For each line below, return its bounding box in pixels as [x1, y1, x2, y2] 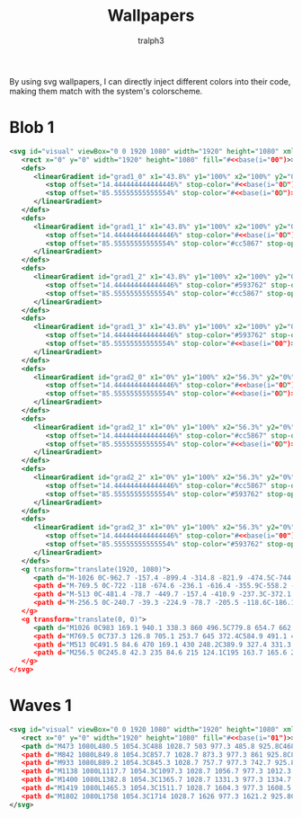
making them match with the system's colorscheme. [9, 85, 203, 96]
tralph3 [138, 35, 164, 46]
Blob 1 [9, 118, 55, 138]
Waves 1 [9, 696, 72, 716]
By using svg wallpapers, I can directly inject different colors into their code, [9, 76, 291, 86]
